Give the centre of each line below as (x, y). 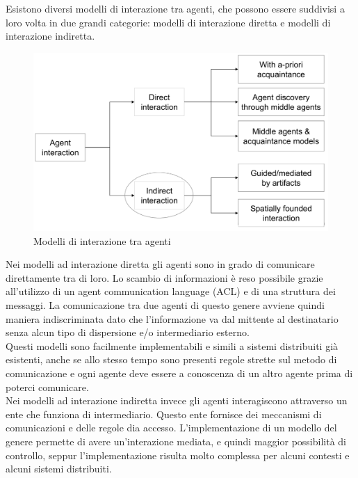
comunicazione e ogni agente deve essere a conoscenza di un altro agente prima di (179, 373)
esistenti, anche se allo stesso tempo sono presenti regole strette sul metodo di (171, 359)
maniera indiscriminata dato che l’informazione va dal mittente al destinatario (172, 318)
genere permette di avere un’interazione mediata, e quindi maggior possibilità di (176, 441)
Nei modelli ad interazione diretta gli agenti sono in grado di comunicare (160, 264)
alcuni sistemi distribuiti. (59, 469)
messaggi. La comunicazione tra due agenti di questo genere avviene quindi (165, 305)
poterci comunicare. (47, 387)
